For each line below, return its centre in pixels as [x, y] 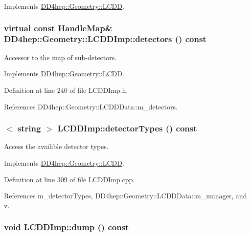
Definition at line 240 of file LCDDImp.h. [66, 90]
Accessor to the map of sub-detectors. [60, 57]
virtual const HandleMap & [58, 28]
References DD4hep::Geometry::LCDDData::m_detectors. [91, 106]
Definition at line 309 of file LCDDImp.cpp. [69, 179]
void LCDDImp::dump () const [67, 227]
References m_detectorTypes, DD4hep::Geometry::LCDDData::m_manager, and [125, 196]
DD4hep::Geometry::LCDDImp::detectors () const [105, 39]
